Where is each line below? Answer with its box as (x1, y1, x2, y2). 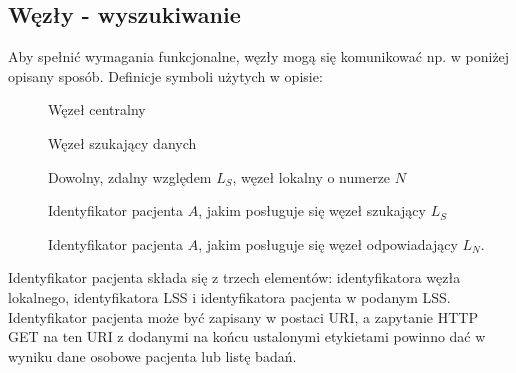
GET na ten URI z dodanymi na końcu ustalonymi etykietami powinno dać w (8, 326, 486, 347)
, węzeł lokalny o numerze (232, 166, 391, 187)
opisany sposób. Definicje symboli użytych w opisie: (8, 65, 323, 86)
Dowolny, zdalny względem (48, 166, 212, 187)
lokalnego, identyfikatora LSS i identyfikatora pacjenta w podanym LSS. (8, 286, 451, 307)
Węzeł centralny (48, 99, 146, 120)
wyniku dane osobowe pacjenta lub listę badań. (8, 345, 297, 366)
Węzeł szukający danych (48, 132, 197, 153)
